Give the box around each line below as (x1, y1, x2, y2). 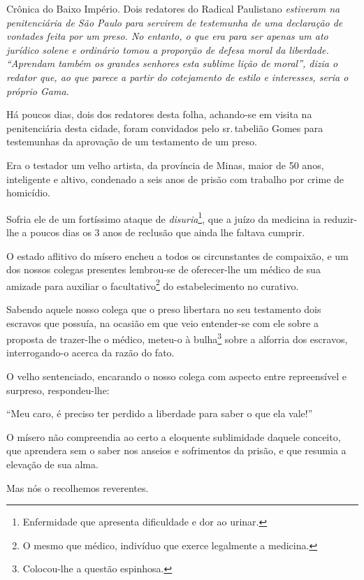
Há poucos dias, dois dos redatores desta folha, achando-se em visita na (6, 107, 312, 122)
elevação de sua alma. (6, 457, 99, 471)
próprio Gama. (6, 83, 69, 98)
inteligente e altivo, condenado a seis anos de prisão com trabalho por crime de (6, 171, 344, 186)
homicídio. (6, 185, 51, 200)
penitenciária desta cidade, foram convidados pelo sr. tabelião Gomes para (6, 120, 323, 135)
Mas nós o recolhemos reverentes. (6, 480, 149, 495)
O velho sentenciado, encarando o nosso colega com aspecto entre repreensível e (6, 369, 347, 384)
